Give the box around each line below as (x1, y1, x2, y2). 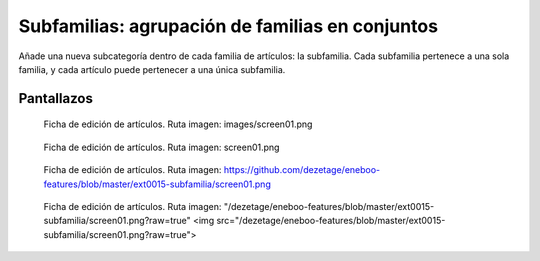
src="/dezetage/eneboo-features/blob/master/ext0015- (216, 215, 446, 227)
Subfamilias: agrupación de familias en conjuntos (18, 15, 439, 37)
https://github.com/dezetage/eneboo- (223, 164, 381, 176)
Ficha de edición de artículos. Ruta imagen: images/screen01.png (43, 118, 313, 130)
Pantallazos (18, 90, 94, 107)
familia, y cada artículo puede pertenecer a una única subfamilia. (18, 63, 286, 75)
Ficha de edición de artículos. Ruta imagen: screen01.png (43, 141, 280, 153)
